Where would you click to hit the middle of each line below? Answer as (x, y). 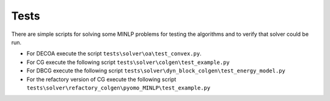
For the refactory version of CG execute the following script (101, 79)
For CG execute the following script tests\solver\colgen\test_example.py (128, 62)
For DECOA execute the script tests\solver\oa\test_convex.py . (114, 54)
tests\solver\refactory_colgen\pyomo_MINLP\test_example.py (119, 88)
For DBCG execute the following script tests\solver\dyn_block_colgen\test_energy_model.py (156, 71)
